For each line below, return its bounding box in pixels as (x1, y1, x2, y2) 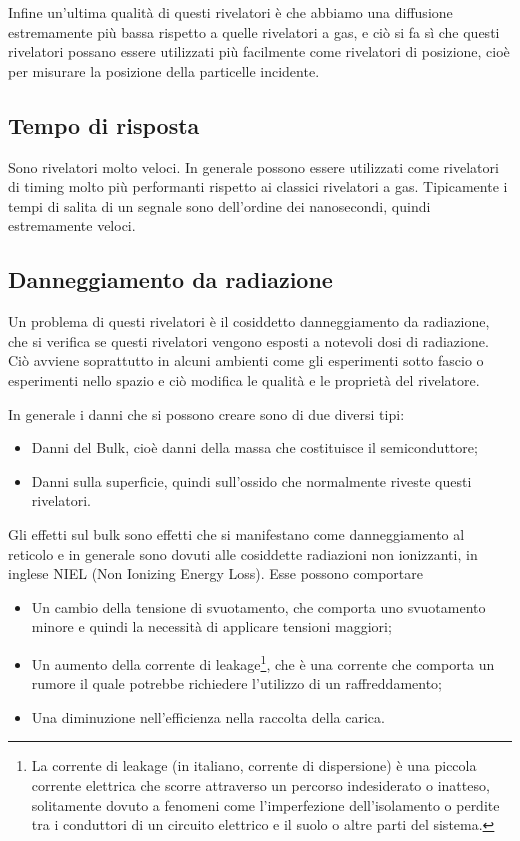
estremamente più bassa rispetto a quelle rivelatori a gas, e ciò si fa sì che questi (8, 21, 500, 42)
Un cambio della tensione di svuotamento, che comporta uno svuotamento (31, 596, 486, 617)
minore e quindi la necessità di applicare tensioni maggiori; (31, 616, 392, 637)
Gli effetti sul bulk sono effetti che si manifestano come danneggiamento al (8, 523, 465, 544)
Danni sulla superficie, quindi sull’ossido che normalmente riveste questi (31, 470, 472, 491)
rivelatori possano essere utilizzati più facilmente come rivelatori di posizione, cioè (8, 41, 510, 62)
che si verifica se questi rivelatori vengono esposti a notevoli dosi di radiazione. (8, 330, 489, 351)
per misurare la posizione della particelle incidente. (8, 60, 320, 81)
